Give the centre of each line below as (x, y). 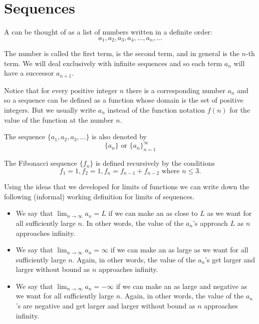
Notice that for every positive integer (61, 90)
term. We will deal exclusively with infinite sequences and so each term (113, 63)
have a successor (29, 73)
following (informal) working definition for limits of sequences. (99, 196)
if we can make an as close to (153, 213)
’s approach (210, 223)
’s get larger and (230, 259)
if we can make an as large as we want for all (179, 250)
